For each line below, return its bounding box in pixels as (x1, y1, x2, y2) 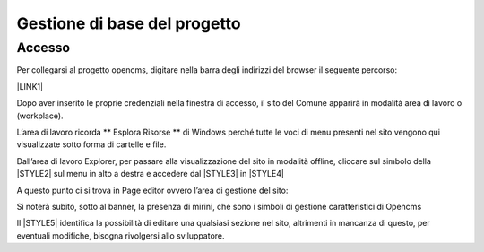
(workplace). (16, 110, 64, 121)
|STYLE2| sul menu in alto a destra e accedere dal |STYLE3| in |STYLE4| (16, 169, 284, 179)
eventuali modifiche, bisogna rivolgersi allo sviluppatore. (16, 230, 225, 241)
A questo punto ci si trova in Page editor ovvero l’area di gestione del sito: (16, 185, 289, 196)
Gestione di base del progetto (16, 13, 241, 33)
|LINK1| (16, 81, 44, 91)
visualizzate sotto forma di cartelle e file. (16, 139, 167, 150)
